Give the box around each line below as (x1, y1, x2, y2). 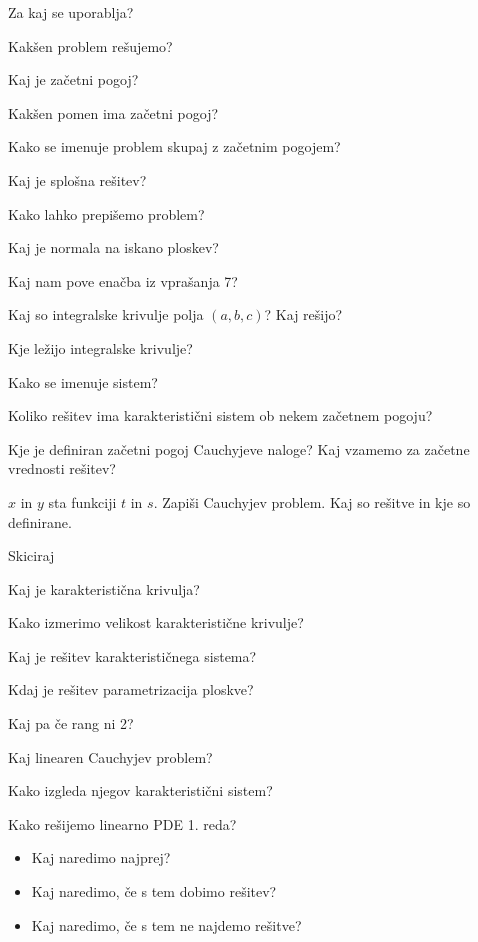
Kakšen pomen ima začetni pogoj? (8, 102, 219, 123)
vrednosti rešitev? (8, 458, 116, 479)
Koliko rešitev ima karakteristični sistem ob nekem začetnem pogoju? (8, 405, 433, 426)
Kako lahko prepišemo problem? (8, 203, 205, 224)
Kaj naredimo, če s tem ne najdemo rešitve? (31, 914, 302, 935)
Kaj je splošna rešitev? (8, 169, 147, 190)
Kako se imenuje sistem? (8, 371, 158, 392)
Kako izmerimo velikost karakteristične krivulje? (8, 612, 304, 633)
